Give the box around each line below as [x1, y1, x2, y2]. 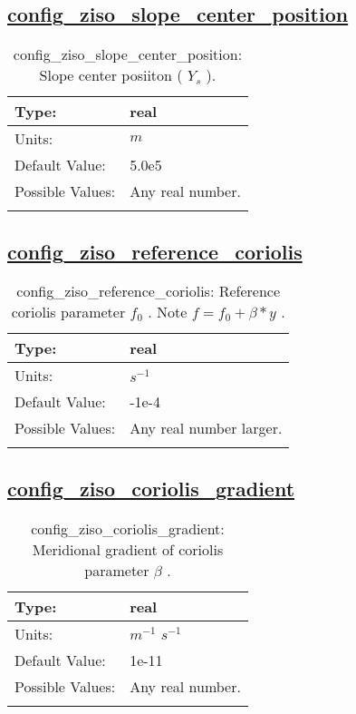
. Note [148, 301, 188, 323]
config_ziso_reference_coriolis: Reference [16, 280, 281, 302]
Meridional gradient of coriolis [32, 538, 224, 560]
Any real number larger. [130, 417, 283, 439]
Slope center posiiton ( [39, 64, 183, 86]
